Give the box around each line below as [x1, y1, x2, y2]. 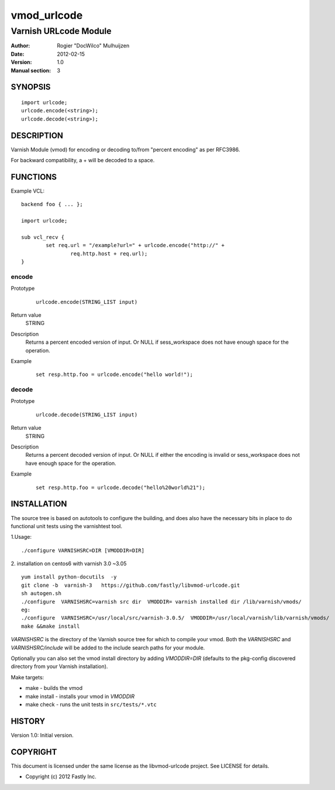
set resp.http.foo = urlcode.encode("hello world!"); [36, 371, 193, 378]
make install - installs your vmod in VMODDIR [25, 693, 135, 700]
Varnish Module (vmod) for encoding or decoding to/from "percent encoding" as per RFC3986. [11, 146, 240, 153]
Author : [11, 42, 30, 49]
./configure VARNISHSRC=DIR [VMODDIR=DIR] [21, 547, 145, 553]
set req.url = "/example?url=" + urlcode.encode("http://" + [46, 242, 225, 249]
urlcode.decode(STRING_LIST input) [36, 411, 138, 418]
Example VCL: [11, 187, 45, 194]
